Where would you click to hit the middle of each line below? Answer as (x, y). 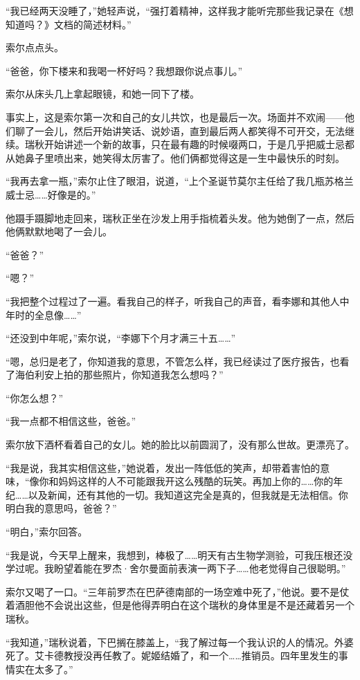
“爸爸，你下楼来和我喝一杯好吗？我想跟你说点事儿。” (124, 70)
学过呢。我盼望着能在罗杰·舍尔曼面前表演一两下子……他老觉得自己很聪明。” (176, 568)
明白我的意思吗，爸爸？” (61, 508)
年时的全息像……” (44, 314)
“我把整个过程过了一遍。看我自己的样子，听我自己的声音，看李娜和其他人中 (178, 301)
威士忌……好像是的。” (51, 194)
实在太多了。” (44, 669)
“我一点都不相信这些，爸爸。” (71, 421)
